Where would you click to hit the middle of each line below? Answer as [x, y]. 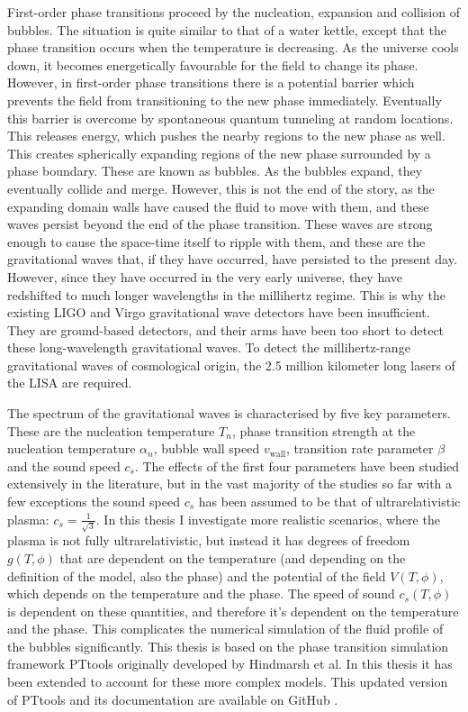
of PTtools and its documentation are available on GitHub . [173, 699]
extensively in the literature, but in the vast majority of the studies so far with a [230, 484]
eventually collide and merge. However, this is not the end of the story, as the [221, 188]
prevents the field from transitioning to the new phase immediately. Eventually [225, 100]
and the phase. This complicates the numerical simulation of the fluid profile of [225, 629]
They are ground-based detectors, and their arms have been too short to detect [226, 329]
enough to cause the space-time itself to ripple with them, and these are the [216, 241]
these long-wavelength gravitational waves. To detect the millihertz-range [209, 347]
